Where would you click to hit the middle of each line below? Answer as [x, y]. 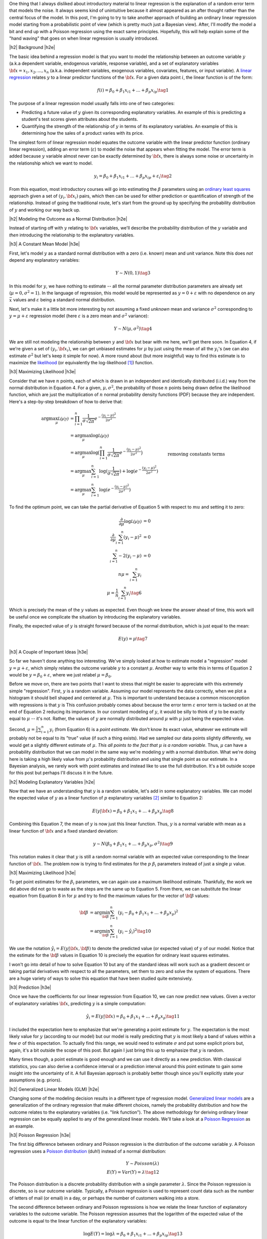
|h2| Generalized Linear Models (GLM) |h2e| [54, 1089]
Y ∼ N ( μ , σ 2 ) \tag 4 [133, 328]
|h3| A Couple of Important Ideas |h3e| [49, 652]
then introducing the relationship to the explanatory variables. [72, 235]
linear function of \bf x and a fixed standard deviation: [64, 831]
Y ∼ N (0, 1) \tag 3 [133, 273]
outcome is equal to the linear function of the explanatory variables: [78, 1221]
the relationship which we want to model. [51, 163]
